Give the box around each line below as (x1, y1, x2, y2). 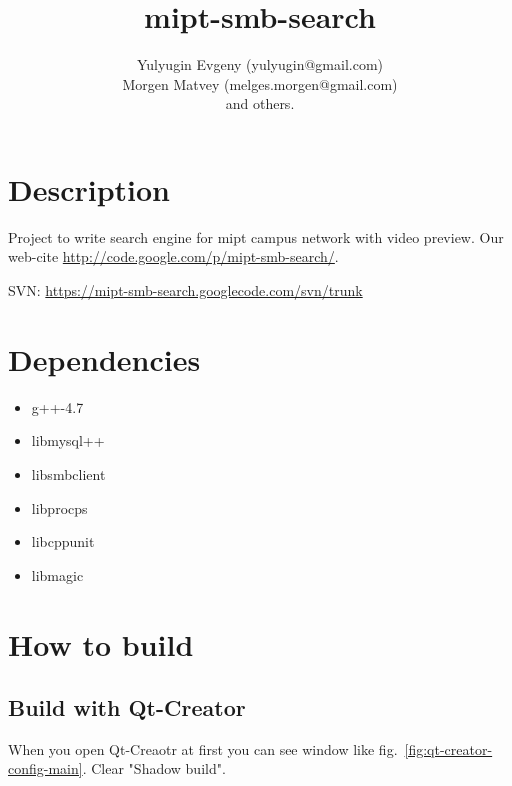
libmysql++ (31, 430, 105, 451)
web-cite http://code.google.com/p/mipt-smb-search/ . (8, 246, 339, 267)
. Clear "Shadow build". (82, 758, 226, 779)
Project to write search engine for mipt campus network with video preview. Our (8, 226, 504, 247)
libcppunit (31, 531, 95, 552)
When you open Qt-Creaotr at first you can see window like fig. (8, 738, 398, 759)
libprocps (31, 497, 88, 518)
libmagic (31, 564, 84, 585)
